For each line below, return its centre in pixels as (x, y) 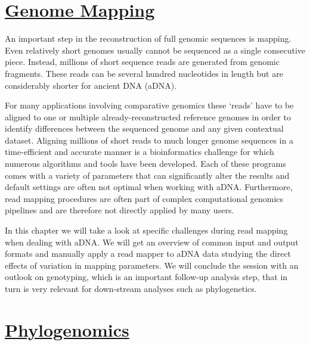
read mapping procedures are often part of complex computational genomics (144, 198)
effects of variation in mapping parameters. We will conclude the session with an (152, 265)
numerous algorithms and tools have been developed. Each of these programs (145, 164)
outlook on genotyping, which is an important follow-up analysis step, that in (146, 277)
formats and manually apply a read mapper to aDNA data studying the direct (148, 254)
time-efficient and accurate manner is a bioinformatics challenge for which (139, 152)
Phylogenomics (67, 329)
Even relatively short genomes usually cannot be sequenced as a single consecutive (155, 50)
